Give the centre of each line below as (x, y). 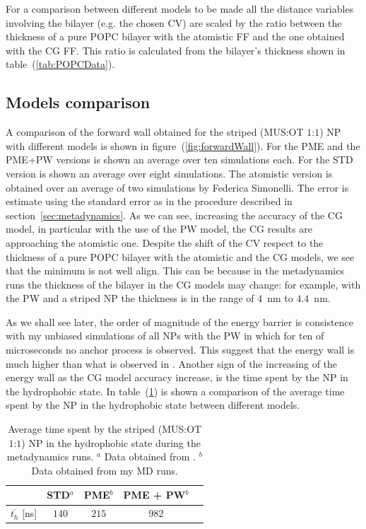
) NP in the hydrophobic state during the (111, 442)
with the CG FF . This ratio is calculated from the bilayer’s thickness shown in (176, 50)
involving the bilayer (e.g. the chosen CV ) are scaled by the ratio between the (174, 22)
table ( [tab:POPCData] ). (60, 64)
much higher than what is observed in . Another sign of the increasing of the (172, 363)
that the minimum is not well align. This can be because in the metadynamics (175, 271)
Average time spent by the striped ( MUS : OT (105, 429)
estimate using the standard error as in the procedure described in (149, 201)
